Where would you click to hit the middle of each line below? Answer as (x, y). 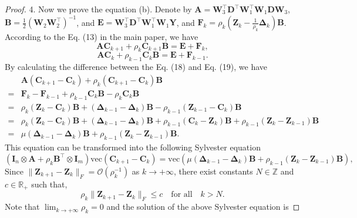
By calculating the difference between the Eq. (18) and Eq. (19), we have (136, 67)
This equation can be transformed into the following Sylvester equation (133, 147)
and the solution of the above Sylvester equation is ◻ (203, 207)
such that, (49, 184)
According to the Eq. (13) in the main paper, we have (102, 37)
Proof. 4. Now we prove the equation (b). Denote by (98, 9)
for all (182, 195)
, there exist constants (213, 171)
